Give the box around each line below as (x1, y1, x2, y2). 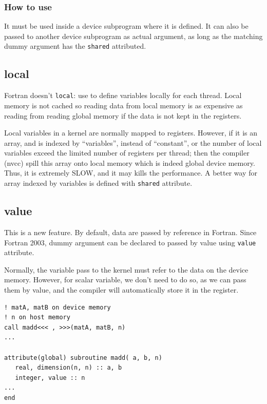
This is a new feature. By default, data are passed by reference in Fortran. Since (4, 226, 257, 237)
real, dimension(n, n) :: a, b (15, 364, 122, 372)
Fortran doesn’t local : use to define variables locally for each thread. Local (4, 90, 242, 101)
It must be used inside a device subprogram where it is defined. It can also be (4, 21, 249, 31)
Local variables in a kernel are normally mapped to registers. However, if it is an (4, 127, 258, 138)
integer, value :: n (15, 374, 85, 381)
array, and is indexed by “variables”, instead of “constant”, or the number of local (4, 137, 262, 148)
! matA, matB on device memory (4, 303, 111, 311)
